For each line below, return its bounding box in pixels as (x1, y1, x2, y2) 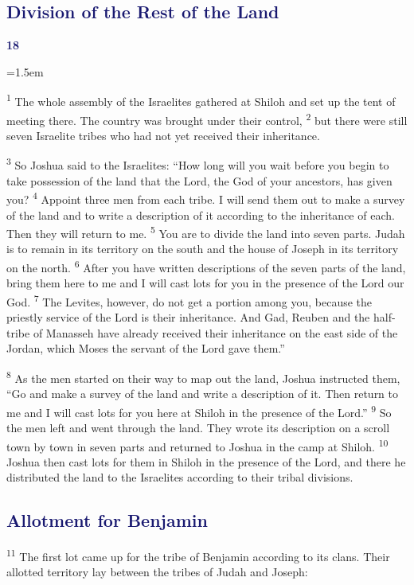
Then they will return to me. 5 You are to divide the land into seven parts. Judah (6, 223, 405, 241)
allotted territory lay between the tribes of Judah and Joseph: (6, 564, 308, 580)
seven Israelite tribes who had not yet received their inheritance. (6, 127, 320, 143)
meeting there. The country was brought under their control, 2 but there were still (6, 109, 408, 128)
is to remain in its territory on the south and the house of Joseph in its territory (6, 240, 399, 257)
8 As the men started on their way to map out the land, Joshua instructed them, (6, 367, 400, 386)
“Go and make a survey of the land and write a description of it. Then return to (6, 385, 399, 402)
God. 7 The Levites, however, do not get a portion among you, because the (6, 291, 373, 310)
